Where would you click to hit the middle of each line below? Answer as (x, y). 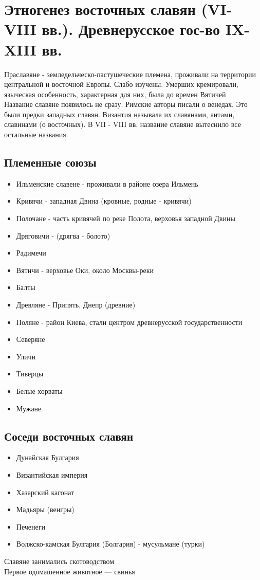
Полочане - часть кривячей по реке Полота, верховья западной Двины (126, 218)
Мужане (29, 408)
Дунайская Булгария (48, 457)
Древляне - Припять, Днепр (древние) (76, 305)
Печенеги (31, 526)
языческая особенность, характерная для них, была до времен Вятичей (115, 94)
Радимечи (31, 253)
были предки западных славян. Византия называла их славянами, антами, (119, 114)
